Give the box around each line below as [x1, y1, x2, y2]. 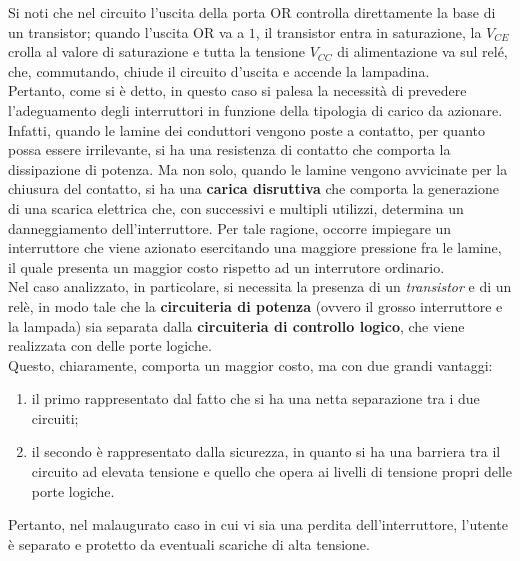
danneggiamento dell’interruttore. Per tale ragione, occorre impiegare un [8, 217, 452, 238]
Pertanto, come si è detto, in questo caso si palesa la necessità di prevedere [8, 80, 467, 101]
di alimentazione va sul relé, [337, 41, 508, 62]
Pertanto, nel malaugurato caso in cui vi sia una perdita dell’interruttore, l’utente [8, 514, 508, 535]
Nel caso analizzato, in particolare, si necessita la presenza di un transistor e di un [8, 276, 512, 297]
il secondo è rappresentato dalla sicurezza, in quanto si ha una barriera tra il [31, 441, 501, 462]
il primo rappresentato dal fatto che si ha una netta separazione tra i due [31, 388, 480, 409]
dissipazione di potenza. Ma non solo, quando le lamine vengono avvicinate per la [8, 158, 508, 179]
